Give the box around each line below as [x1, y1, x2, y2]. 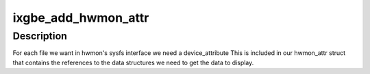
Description [12, 30, 68, 42]
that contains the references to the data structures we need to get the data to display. [12, 58, 254, 67]
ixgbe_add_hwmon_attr [12, 10, 149, 25]
